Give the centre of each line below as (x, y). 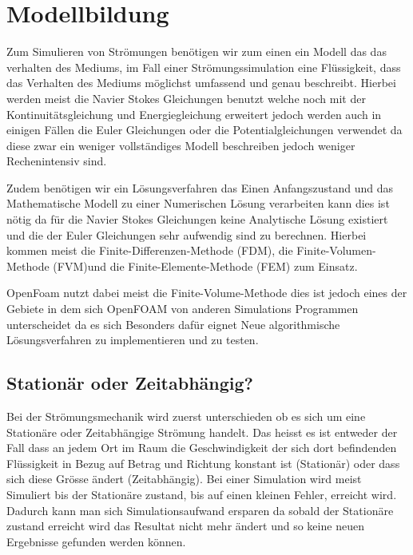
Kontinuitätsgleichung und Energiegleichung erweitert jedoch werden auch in (194, 114)
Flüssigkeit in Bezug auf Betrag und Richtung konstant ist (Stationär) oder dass (203, 463)
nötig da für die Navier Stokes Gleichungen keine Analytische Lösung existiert (197, 219)
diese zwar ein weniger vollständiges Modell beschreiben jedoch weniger (181, 145)
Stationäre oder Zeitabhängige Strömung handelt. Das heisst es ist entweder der (202, 432)
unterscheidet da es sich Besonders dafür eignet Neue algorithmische (173, 324)
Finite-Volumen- (336, 250)
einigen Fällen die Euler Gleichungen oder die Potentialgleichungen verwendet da (205, 130)
